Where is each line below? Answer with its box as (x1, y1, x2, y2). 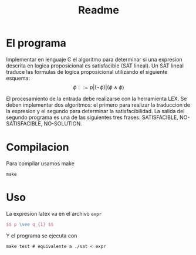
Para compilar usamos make (6, 159, 75, 167)
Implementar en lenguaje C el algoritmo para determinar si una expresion (6, 56, 183, 63)
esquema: (6, 74, 31, 81)
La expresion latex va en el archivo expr (6, 210, 102, 217)
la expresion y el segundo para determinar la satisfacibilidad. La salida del (6, 107, 185, 114)
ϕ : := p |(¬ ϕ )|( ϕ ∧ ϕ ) (73, 83, 124, 91)
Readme (78, 4, 119, 17)
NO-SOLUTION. (43, 120, 82, 127)
